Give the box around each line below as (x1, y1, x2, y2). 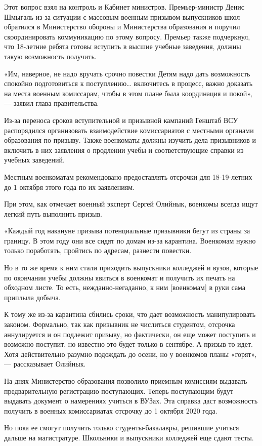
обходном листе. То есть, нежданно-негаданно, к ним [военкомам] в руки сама (4, 282, 246, 293)
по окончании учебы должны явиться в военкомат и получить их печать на (4, 272, 235, 282)
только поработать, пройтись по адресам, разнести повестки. (4, 245, 192, 256)
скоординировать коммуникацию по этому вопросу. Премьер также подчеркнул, (4, 31, 250, 42)
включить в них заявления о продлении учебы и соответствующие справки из (4, 144, 244, 155)
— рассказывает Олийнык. (4, 358, 86, 369)
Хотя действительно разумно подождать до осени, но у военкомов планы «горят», (4, 348, 257, 359)
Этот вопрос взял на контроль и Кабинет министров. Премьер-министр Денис (4, 2, 245, 12)
